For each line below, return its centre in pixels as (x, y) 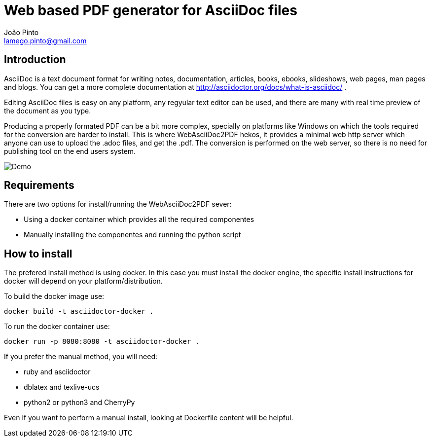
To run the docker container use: (57, 327)
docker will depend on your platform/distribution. (83, 281)
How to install (38, 254)
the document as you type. (48, 110)
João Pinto (21, 32)
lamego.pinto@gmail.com (45, 40)
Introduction (35, 60)
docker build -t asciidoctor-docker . (79, 312)
